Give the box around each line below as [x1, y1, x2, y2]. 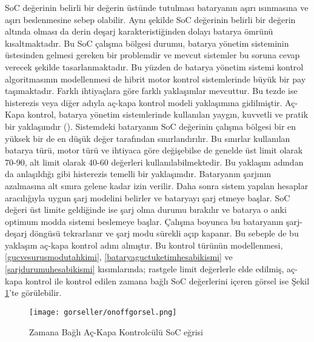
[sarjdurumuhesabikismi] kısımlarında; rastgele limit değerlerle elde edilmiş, [5, 263, 284, 275]
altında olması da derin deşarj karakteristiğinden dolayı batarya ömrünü [5, 25, 273, 38]
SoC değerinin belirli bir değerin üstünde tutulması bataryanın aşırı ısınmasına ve [5, 1, 309, 13]
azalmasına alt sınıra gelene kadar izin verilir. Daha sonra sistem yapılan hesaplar [5, 179, 309, 192]
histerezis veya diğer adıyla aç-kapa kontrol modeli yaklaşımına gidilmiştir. [5, 96, 282, 109]
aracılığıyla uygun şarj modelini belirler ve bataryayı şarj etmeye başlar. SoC [5, 191, 290, 204]
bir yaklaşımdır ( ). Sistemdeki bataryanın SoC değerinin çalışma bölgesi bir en [5, 119, 296, 132]
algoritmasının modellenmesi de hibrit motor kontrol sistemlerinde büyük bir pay [5, 72, 306, 85]
